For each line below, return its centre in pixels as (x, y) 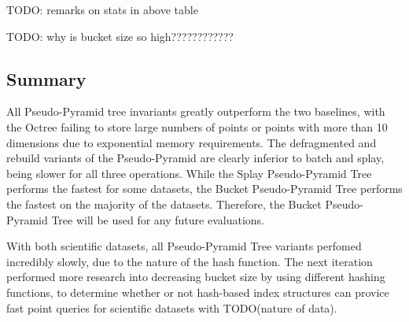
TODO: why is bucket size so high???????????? (120, 36)
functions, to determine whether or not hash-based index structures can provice (198, 292)
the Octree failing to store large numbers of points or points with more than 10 (197, 126)
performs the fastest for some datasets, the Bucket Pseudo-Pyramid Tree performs (204, 189)
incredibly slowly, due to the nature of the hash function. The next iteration (190, 261)
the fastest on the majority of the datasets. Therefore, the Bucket (164, 204)
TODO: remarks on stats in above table (102, 9)
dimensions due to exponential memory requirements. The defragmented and (192, 142)
